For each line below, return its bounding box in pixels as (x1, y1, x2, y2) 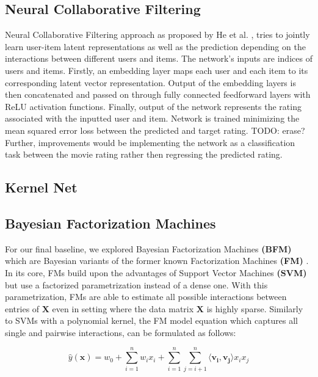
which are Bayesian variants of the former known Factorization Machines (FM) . (5, 254, 309, 267)
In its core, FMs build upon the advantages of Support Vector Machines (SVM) (5, 266, 307, 279)
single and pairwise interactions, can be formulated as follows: (5, 326, 236, 339)
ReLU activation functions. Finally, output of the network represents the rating (5, 100, 302, 112)
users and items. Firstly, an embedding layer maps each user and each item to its (5, 64, 308, 76)
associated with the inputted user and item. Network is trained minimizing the (5, 112, 300, 125)
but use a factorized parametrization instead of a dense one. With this (5, 278, 268, 291)
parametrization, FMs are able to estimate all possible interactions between (5, 290, 287, 303)
